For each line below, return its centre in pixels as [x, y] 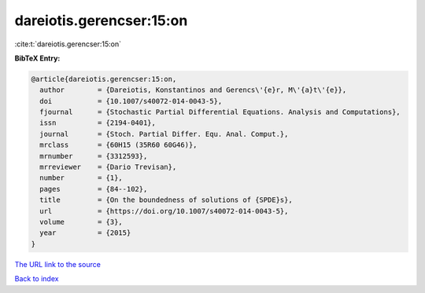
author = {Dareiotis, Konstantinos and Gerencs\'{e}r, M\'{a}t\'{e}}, [193, 90]
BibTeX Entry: [37, 58]
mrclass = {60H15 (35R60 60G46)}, [118, 145]
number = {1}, [81, 178]
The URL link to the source [58, 264]
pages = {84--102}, [94, 189]
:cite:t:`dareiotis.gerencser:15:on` [68, 44]
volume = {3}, [81, 222]
